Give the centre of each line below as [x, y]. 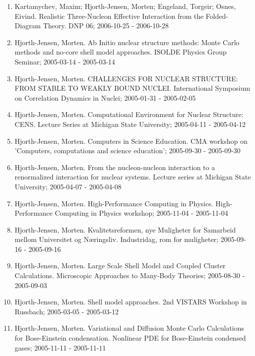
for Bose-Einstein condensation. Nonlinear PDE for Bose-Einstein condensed [130, 338]
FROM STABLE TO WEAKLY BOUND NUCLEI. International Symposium [132, 88]
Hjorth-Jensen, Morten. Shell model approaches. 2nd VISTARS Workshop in [131, 302]
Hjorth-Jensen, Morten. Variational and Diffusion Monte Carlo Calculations [129, 328]
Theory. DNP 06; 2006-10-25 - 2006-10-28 [106, 26]
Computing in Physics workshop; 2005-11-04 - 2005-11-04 [141, 213]
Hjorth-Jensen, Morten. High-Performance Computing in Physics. [114, 203]
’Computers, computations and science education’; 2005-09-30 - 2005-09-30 [127, 150]
